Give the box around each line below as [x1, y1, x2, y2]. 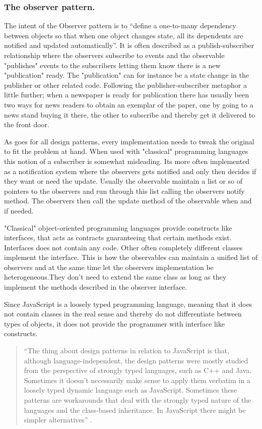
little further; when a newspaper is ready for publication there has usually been [4, 89, 249, 100]
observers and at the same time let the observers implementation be [4, 261, 214, 272]
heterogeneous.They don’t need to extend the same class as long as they [4, 272, 227, 282]
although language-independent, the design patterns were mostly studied [24, 355, 248, 365]
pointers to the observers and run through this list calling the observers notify [4, 185, 245, 196]
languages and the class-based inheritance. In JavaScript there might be [24, 404, 246, 415]
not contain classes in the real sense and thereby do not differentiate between [4, 308, 242, 319]
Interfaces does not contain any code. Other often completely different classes [4, 242, 243, 252]
